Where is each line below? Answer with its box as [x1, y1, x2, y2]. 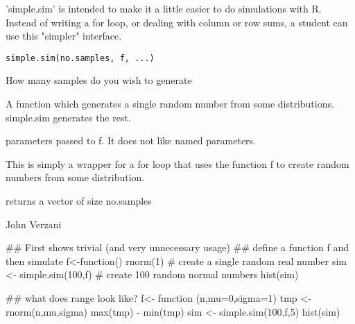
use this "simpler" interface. [6, 28, 122, 43]
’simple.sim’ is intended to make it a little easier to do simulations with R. [6, 1, 322, 15]
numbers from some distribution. [6, 170, 145, 185]
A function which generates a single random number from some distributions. [6, 96, 334, 111]
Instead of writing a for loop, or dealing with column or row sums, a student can [6, 15, 348, 29]
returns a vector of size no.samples [6, 194, 152, 207]
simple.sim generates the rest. [6, 110, 131, 124]
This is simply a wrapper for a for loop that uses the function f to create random [6, 156, 349, 171]
